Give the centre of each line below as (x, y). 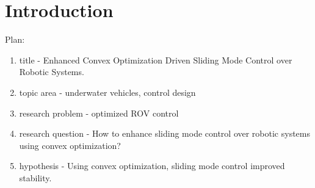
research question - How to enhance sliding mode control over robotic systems (165, 133)
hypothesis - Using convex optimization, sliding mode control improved (152, 166)
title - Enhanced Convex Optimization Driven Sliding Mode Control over (156, 60)
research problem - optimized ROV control (99, 113)
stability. (35, 177)
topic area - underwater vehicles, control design (107, 92)
